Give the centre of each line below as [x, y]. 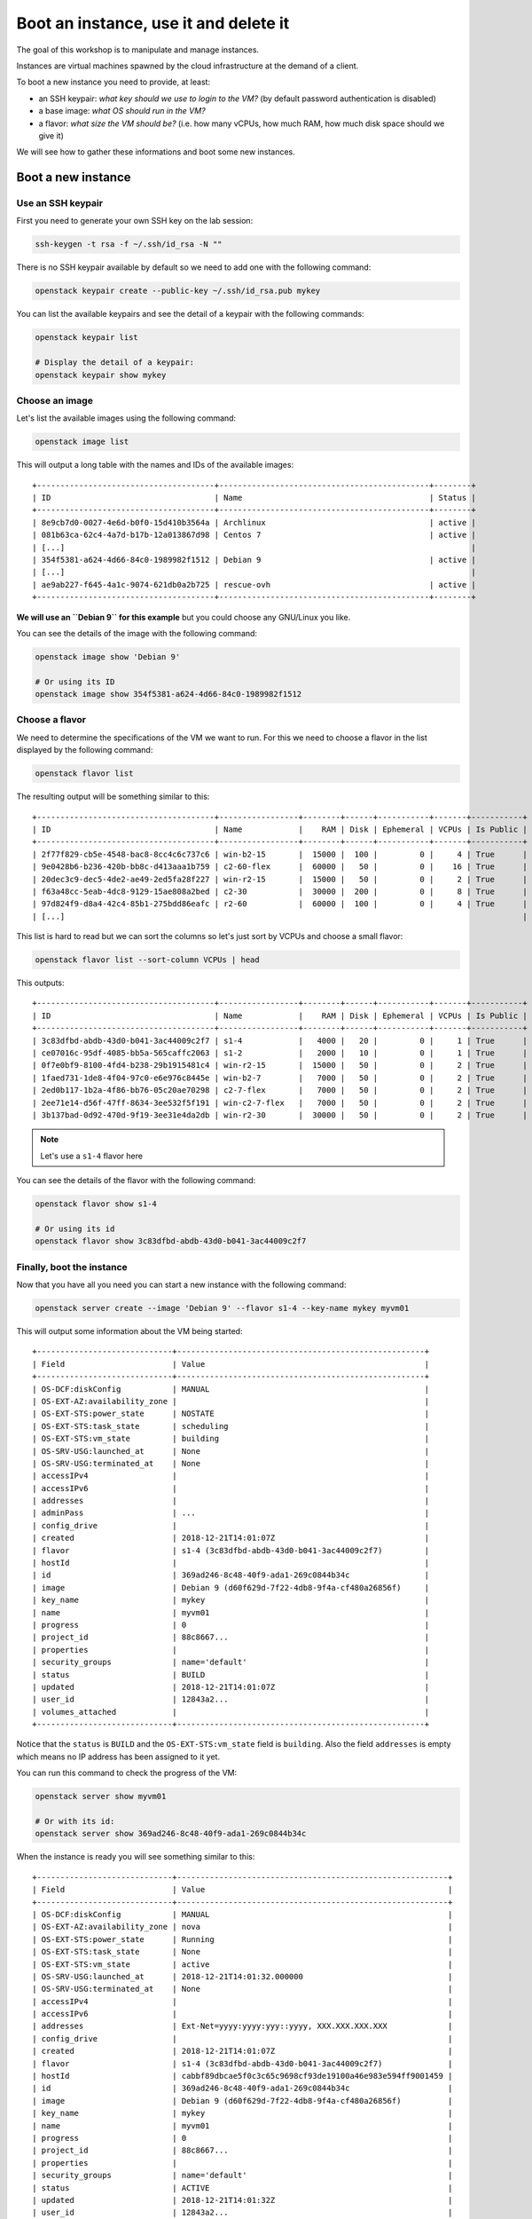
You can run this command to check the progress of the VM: [127, 1773]
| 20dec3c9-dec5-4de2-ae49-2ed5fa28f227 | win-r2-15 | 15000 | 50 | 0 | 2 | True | [280, 879]
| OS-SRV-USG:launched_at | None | [231, 1451]
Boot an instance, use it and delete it [153, 23]
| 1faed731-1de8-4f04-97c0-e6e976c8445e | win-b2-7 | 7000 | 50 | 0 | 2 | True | [280, 1078]
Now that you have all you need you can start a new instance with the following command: [181, 1285]
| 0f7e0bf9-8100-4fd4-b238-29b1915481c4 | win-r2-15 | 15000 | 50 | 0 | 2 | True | [280, 1066]
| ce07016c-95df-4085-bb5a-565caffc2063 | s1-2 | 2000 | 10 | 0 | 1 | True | [280, 1053]
